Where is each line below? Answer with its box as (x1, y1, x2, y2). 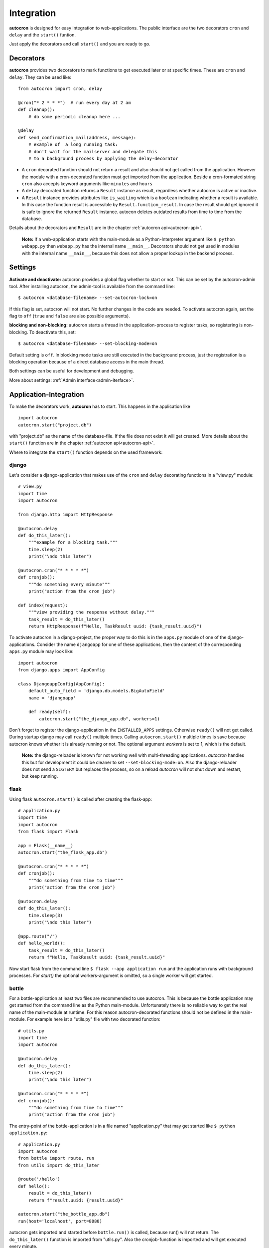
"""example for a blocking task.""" (28, 540, 118, 545)
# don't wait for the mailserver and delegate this (28, 149, 157, 154)
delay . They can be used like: (9, 74, 72, 80)
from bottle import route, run (18, 1156, 95, 1161)
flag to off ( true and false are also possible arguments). (9, 313, 131, 319)
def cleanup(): (18, 107, 55, 112)
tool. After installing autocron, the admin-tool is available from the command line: (9, 283, 175, 289)
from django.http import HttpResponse (18, 512, 113, 517)
